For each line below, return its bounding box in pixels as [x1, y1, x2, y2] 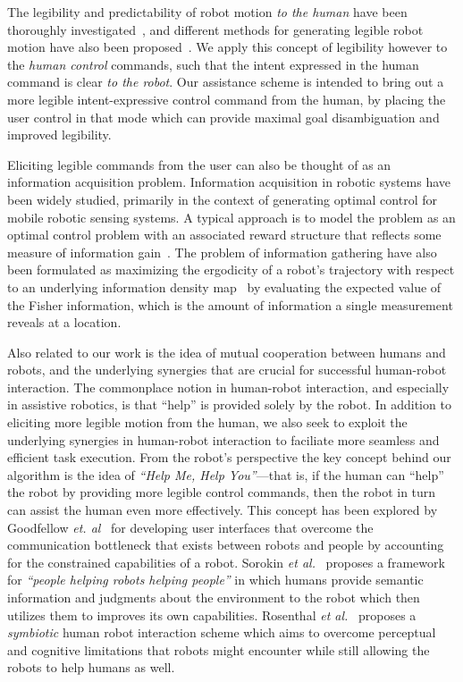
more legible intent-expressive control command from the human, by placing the [7, 89, 446, 108]
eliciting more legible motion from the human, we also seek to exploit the [7, 413, 408, 432]
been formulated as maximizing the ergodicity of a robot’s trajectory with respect [7, 260, 455, 279]
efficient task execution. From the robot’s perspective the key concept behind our [7, 448, 451, 467]
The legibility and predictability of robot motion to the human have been [7, 3, 408, 21]
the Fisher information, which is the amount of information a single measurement [7, 295, 453, 314]
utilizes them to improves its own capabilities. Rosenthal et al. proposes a [7, 605, 417, 624]
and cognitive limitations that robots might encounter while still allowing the [7, 640, 430, 659]
